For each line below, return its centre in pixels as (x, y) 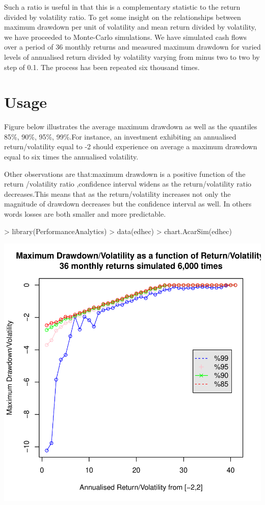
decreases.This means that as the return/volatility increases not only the (117, 193)
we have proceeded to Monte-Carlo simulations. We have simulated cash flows (126, 37)
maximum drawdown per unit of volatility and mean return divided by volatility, (130, 27)
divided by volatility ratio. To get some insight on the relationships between (123, 17)
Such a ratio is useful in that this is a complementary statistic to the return (122, 7)
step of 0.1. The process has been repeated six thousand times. (102, 67)
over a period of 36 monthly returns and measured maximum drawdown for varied (132, 47)
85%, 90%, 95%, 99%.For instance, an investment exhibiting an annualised (120, 136)
